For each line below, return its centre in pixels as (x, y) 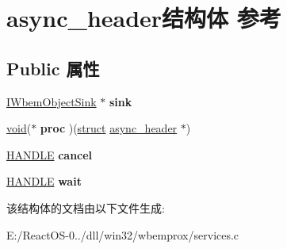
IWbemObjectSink (52, 101)
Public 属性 (53, 68)
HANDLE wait (44, 181)
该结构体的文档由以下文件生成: (86, 207)
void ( (19, 128)
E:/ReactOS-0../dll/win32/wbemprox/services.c (123, 234)
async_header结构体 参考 (144, 18)
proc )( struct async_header (109, 128)
